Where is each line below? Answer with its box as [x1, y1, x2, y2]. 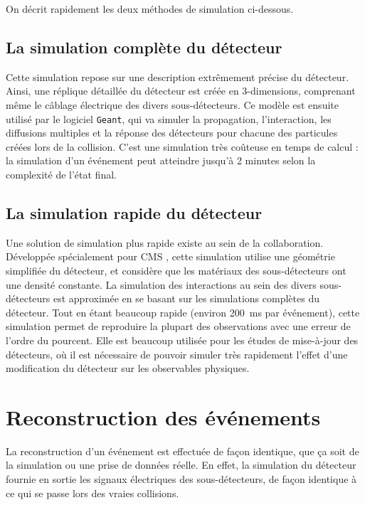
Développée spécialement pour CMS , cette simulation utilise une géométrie [6, 249, 335, 264]
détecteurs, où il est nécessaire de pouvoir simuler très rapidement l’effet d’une [6, 346, 348, 361]
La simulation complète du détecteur [6, 36, 282, 58]
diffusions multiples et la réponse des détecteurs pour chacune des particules [6, 125, 338, 140]
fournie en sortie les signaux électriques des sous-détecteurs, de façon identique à [6, 472, 357, 487]
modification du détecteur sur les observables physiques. [6, 361, 250, 376]
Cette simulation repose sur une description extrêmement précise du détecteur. [6, 69, 349, 84]
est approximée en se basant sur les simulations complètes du [53, 291, 319, 306]
